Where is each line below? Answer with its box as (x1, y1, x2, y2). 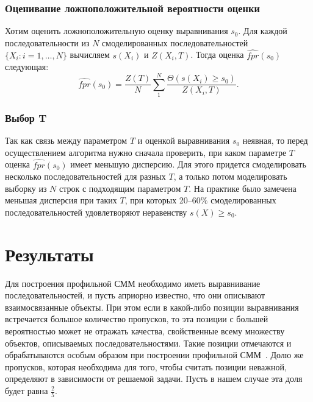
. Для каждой (238, 24, 287, 37)
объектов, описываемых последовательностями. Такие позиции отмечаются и (5, 336, 292, 349)
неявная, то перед (242, 134, 308, 147)
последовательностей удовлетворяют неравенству (5, 205, 187, 218)
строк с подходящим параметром (59, 182, 181, 194)
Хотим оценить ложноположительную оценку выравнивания (5, 24, 228, 37)
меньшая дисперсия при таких (5, 194, 117, 206)
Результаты (5, 241, 94, 266)
